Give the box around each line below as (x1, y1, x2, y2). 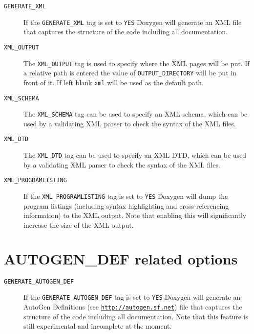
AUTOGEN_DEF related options (4, 248, 238, 268)
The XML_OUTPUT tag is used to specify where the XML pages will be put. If (23, 58, 250, 68)
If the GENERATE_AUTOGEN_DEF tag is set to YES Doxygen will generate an (23, 292, 241, 302)
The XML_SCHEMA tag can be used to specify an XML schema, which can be (23, 109, 248, 119)
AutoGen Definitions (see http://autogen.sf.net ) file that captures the (23, 301, 242, 311)
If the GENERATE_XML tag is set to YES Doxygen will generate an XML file (23, 17, 242, 27)
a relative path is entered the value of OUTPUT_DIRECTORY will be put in (23, 68, 236, 78)
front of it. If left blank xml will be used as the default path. (23, 77, 204, 87)
